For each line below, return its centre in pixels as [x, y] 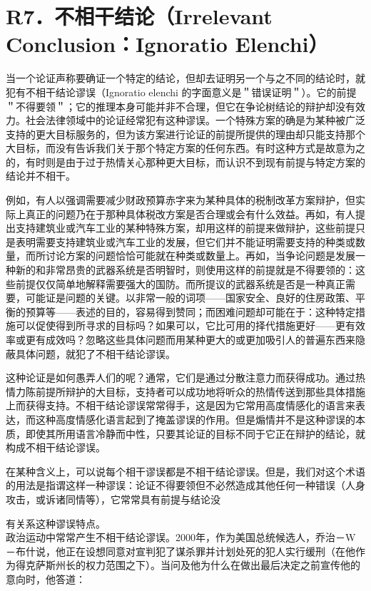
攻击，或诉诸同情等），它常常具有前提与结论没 [113, 499]
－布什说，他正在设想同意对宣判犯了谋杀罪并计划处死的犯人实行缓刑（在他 [181, 551]
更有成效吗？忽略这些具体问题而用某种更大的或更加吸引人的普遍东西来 [190, 339]
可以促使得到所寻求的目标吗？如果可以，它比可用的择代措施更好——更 [180, 325]
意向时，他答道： [46, 579]
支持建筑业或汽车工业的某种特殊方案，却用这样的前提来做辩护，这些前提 [185, 228]
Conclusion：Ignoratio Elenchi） [167, 44]
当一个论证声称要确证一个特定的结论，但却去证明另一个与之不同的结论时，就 [185, 78]
